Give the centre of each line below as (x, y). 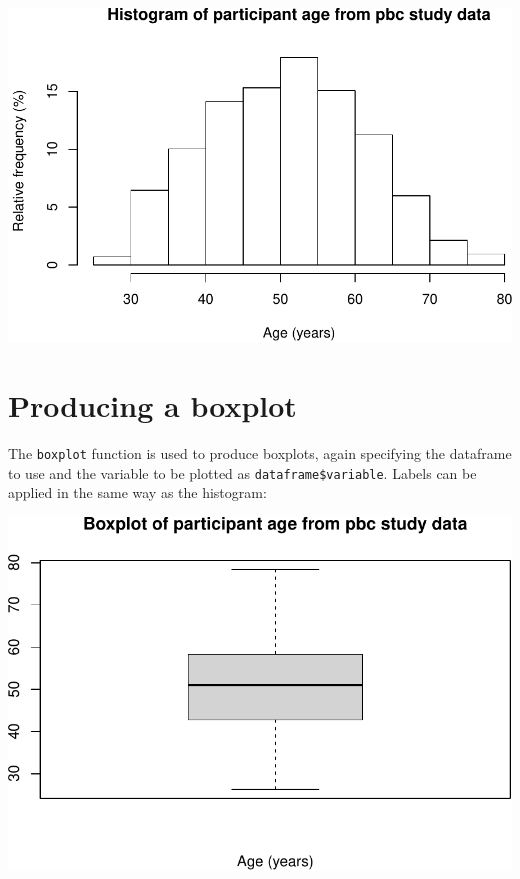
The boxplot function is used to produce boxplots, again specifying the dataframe (260, 452)
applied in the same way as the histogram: (137, 492)
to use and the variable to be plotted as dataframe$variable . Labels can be (242, 472)
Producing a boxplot (152, 404)
